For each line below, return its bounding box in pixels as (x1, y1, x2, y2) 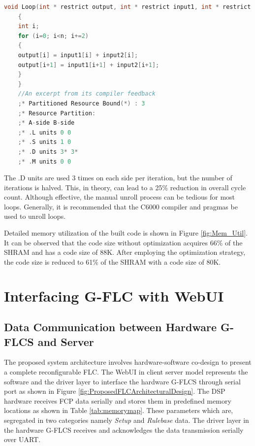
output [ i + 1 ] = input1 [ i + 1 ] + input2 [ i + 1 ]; (18, 61, 159, 69)
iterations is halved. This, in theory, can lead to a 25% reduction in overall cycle (4, 182, 246, 192)
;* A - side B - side (18, 119, 75, 127)
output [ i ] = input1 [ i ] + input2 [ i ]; (18, 51, 138, 59)
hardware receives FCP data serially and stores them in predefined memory (4, 395, 231, 406)
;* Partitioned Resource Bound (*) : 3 (18, 100, 145, 107)
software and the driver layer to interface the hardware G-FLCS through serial (4, 376, 241, 386)
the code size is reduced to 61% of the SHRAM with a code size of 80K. (4, 256, 221, 267)
